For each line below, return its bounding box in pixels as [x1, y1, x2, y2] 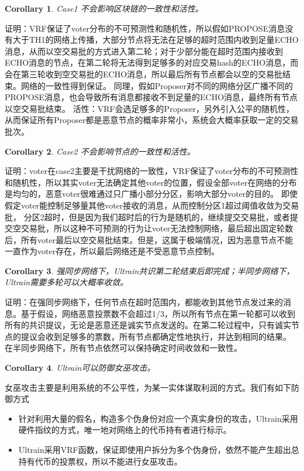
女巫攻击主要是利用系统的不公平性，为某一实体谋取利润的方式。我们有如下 [5, 381, 291, 393]
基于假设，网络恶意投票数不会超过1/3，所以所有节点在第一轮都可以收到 [20, 307, 295, 319]
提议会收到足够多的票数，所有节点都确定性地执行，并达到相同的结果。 [20, 330, 291, 342]
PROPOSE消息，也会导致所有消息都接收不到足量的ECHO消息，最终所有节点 [5, 91, 298, 103]
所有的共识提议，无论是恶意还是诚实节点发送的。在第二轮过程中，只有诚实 [5, 319, 291, 331]
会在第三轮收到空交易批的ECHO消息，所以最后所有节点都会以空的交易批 [5, 67, 283, 80]
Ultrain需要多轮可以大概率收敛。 [5, 276, 129, 288]
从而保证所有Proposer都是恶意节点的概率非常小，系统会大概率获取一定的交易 [5, 114, 299, 126]
